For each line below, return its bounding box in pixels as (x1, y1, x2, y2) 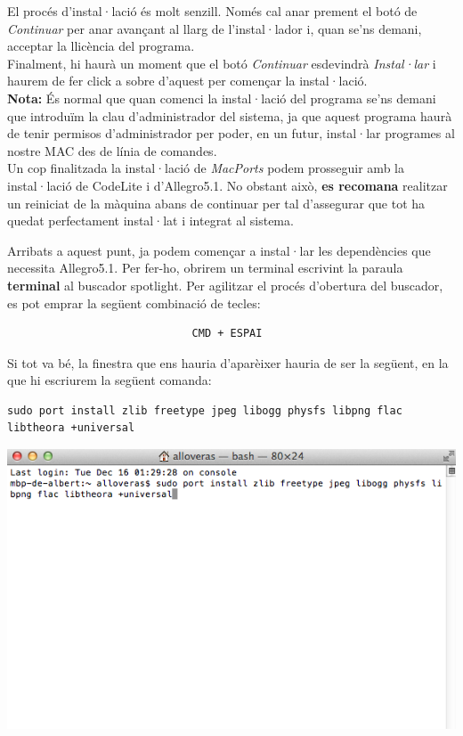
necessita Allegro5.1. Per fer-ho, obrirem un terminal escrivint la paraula (7, 258, 403, 277)
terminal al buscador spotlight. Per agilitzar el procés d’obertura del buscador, (7, 275, 443, 294)
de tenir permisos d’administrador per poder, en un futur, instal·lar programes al (7, 124, 455, 143)
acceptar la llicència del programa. (7, 37, 195, 55)
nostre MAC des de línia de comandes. (7, 141, 217, 159)
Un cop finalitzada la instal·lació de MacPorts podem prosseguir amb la (7, 159, 404, 177)
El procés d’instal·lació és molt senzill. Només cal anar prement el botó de (7, 2, 418, 20)
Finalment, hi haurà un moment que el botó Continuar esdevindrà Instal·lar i (7, 53, 436, 72)
